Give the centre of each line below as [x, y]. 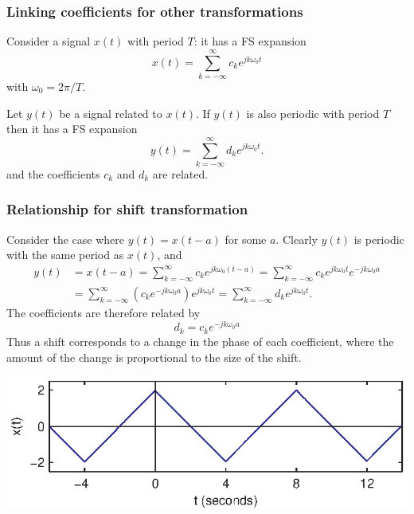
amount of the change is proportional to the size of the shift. [154, 357]
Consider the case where [65, 239]
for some [246, 239]
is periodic [379, 239]
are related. [180, 173]
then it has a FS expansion [72, 129]
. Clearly [297, 239]
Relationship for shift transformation [127, 209]
